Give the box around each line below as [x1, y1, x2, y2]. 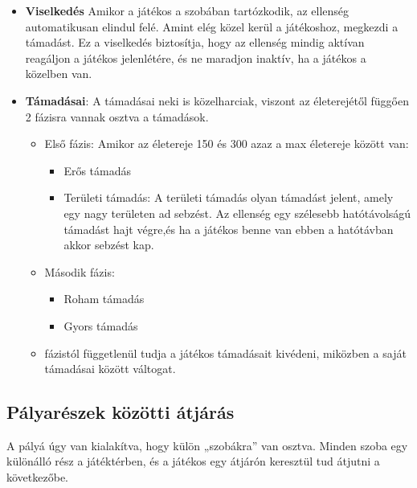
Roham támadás [63, 290, 145, 307]
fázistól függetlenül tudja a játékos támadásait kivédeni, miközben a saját [44, 344, 407, 361]
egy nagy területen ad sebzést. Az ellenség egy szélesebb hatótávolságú [63, 204, 411, 221]
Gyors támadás [63, 317, 138, 334]
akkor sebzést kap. [63, 236, 154, 253]
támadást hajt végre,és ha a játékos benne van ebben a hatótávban [63, 220, 394, 237]
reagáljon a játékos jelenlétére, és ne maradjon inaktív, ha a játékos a [25, 49, 366, 66]
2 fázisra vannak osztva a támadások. [25, 108, 209, 125]
